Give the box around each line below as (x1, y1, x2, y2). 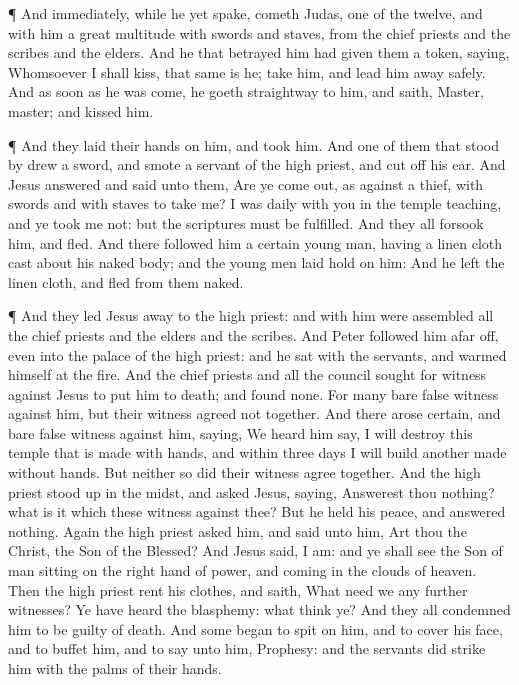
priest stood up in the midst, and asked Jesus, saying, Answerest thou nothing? (8, 481, 495, 502)
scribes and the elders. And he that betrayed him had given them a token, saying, (8, 42, 510, 63)
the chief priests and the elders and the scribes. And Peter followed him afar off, (8, 324, 499, 345)
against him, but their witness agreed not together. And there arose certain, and (8, 403, 501, 424)
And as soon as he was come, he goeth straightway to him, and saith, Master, (8, 81, 484, 102)
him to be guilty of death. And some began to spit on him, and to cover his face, (8, 618, 503, 639)
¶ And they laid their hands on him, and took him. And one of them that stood (8, 134, 500, 155)
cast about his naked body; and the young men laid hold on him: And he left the (8, 252, 505, 273)
